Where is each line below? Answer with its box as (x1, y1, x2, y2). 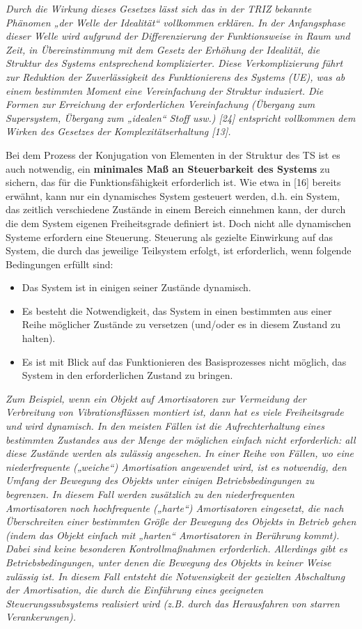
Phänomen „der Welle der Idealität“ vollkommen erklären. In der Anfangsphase (6, 15, 345, 29)
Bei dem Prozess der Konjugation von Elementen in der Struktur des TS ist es (6, 147, 340, 162)
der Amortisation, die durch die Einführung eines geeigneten (6, 582, 263, 597)
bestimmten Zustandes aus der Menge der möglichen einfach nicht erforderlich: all (6, 432, 356, 446)
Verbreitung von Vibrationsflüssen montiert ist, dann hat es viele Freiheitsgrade (6, 405, 344, 419)
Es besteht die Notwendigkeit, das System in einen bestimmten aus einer (22, 303, 332, 318)
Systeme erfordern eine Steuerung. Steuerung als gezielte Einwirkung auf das (6, 229, 333, 244)
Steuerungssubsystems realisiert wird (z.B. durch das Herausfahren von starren (6, 596, 340, 610)
